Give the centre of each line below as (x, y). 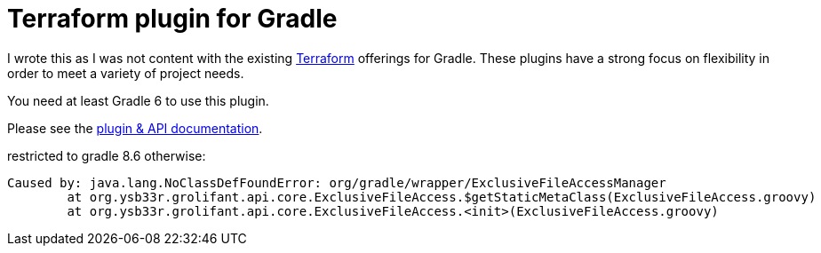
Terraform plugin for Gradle (172, 19)
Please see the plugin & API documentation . (135, 128)
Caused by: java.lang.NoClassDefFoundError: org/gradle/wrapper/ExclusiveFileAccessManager (337, 182)
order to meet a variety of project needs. (126, 73)
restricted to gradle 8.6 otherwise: (107, 155)
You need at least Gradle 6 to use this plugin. (138, 100)
